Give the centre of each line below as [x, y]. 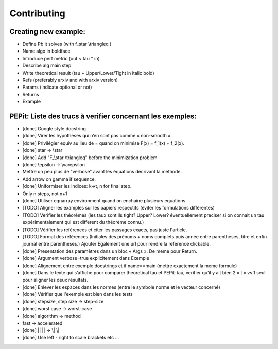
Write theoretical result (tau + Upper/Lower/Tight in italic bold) [88, 73]
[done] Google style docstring [54, 129]
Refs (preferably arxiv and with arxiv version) [70, 80]
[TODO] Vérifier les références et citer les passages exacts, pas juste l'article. [105, 230]
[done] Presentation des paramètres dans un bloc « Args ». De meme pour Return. [110, 251]
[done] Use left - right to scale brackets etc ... [71, 338]
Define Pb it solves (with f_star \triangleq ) [67, 44]
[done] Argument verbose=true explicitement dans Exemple [86, 258]
